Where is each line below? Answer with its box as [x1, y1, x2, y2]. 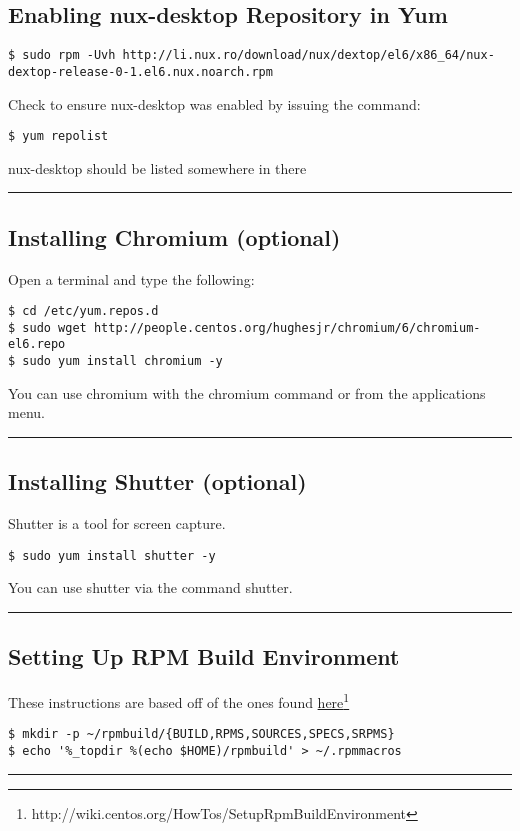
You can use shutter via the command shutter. [8, 577, 293, 598]
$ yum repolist [8, 129, 109, 144]
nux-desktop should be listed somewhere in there [8, 157, 307, 178]
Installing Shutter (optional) [8, 466, 307, 497]
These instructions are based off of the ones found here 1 [8, 689, 350, 712]
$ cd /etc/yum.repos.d [8, 304, 159, 319]
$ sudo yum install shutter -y [8, 548, 216, 563]
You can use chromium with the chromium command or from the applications [8, 382, 486, 403]
